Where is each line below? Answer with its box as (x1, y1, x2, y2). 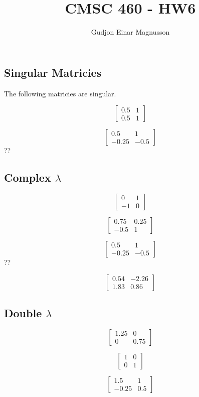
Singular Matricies (4, 64, 102, 80)
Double (4, 305, 42, 320)
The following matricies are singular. (4, 88, 116, 98)
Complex (4, 170, 51, 185)
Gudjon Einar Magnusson (91, 27, 170, 37)
